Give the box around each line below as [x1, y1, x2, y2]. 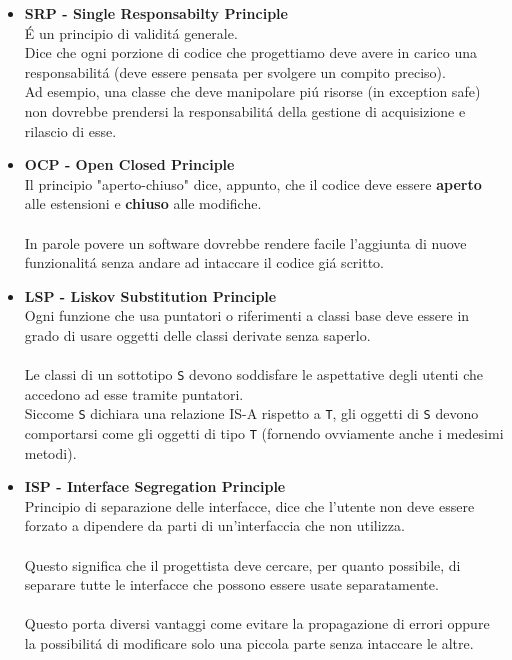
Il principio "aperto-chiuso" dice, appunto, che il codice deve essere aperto [24, 173, 482, 194]
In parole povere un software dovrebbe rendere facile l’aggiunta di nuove [24, 232, 467, 253]
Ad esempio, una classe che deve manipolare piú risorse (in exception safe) [24, 81, 481, 102]
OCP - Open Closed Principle [24, 154, 235, 175]
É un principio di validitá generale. [24, 22, 238, 43]
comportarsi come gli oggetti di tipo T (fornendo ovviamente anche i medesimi [24, 423, 504, 443]
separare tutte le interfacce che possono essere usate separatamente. [24, 574, 439, 595]
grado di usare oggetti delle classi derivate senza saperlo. [24, 324, 371, 345]
